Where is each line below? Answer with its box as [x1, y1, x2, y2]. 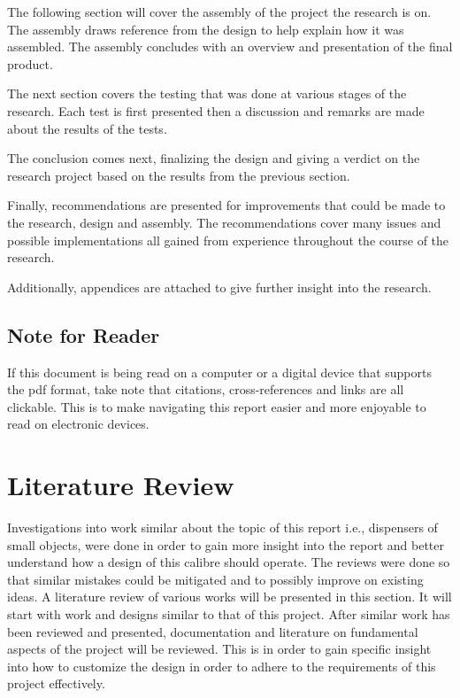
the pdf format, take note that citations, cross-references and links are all [7, 380, 404, 399]
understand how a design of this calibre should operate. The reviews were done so [7, 553, 450, 571]
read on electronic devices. [7, 415, 149, 433]
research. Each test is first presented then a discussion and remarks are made [7, 101, 425, 120]
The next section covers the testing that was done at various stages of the [7, 84, 407, 103]
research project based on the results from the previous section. [7, 166, 350, 184]
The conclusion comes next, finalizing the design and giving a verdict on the [7, 149, 420, 167]
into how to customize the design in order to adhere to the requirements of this [7, 656, 436, 675]
